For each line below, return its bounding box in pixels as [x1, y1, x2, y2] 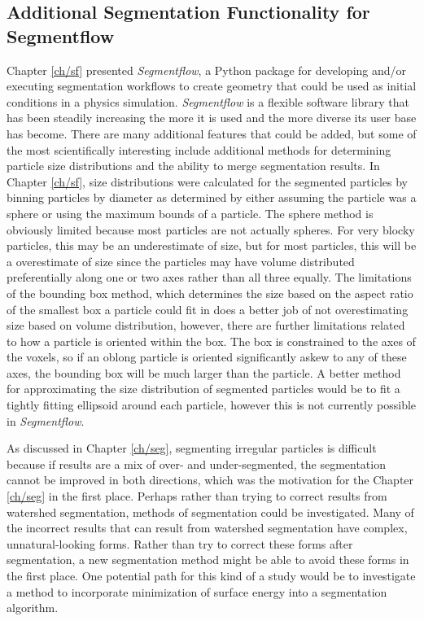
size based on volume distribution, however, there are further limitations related [7, 317, 405, 334]
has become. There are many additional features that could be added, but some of [7, 125, 417, 142]
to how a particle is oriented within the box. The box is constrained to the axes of [7, 332, 416, 349]
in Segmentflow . [7, 412, 85, 429]
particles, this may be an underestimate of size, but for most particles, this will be [7, 237, 417, 254]
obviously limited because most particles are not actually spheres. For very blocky [7, 221, 415, 238]
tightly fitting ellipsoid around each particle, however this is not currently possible [7, 396, 417, 413]
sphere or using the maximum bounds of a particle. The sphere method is [7, 204, 374, 221]
